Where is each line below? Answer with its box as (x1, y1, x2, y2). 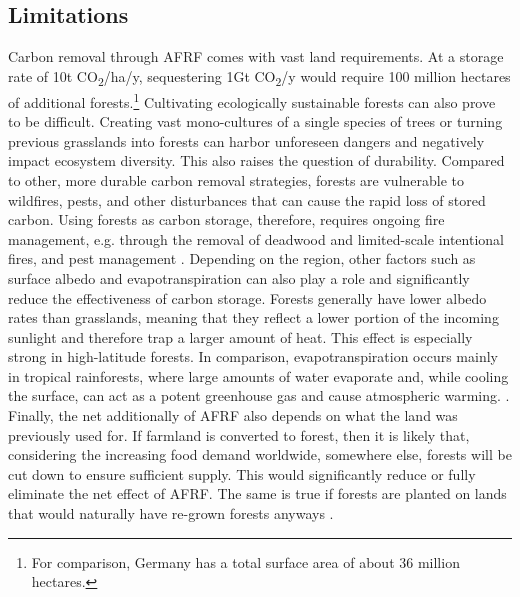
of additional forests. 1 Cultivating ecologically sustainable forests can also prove (8, 88, 496, 112)
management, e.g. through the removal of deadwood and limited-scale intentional (8, 228, 504, 249)
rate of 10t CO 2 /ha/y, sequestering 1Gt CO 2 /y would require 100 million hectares (8, 65, 511, 89)
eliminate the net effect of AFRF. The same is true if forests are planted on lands (8, 483, 507, 504)
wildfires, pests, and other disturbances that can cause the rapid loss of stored (8, 189, 486, 210)
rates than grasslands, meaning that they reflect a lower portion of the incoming (8, 307, 499, 328)
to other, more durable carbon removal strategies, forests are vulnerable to (8, 169, 465, 190)
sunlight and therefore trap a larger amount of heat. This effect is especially (8, 326, 473, 347)
